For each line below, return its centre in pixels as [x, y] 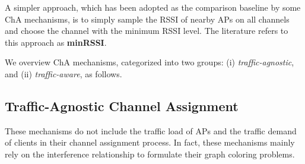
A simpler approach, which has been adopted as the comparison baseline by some [153, 7]
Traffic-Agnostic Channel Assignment [122, 105]
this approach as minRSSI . [56, 42]
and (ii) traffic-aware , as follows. [63, 73]
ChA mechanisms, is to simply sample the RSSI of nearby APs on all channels [147, 19]
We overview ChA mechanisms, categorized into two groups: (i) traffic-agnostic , [150, 62]
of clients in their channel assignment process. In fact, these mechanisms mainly [150, 142]
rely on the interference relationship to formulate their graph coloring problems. [150, 154]
